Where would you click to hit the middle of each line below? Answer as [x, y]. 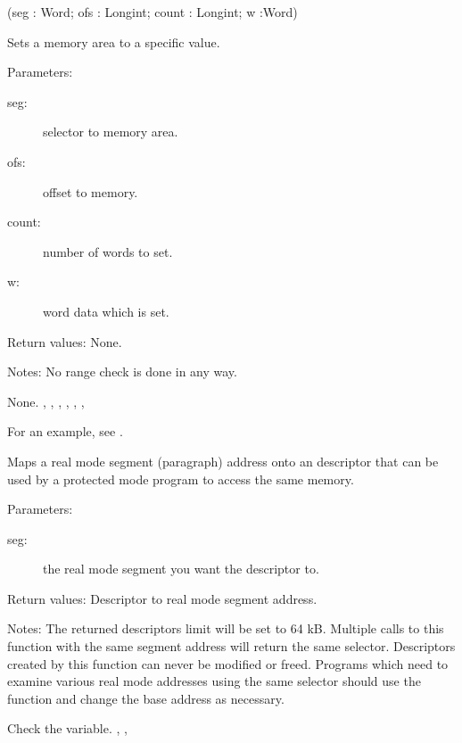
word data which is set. [106, 311]
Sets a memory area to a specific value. [114, 41]
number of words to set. [108, 251]
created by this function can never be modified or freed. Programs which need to [228, 663]
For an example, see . [65, 431]
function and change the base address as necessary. [146, 698]
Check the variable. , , [67, 728]
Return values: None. [65, 341]
